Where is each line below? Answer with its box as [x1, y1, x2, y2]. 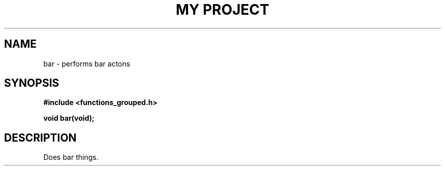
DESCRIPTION [4, 131, 77, 144]
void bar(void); [43, 114, 94, 123]
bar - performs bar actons [43, 59, 131, 68]
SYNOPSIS [4, 77, 59, 90]
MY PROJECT [175, 1, 270, 18]
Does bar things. [43, 153, 99, 162]
